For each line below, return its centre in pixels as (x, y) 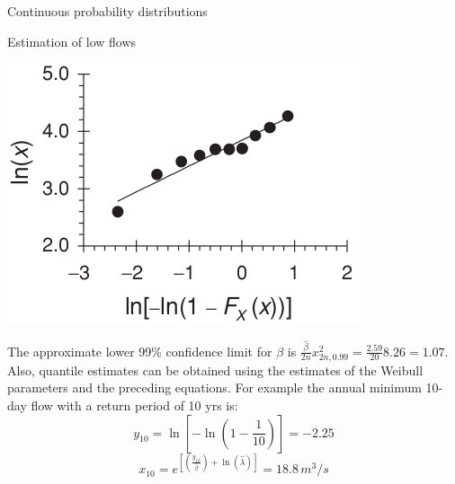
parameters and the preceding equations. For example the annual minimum (214, 387)
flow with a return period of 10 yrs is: (134, 405)
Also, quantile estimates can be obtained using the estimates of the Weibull (215, 370)
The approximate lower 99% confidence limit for (140, 351)
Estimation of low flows (72, 41)
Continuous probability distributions (107, 11)
